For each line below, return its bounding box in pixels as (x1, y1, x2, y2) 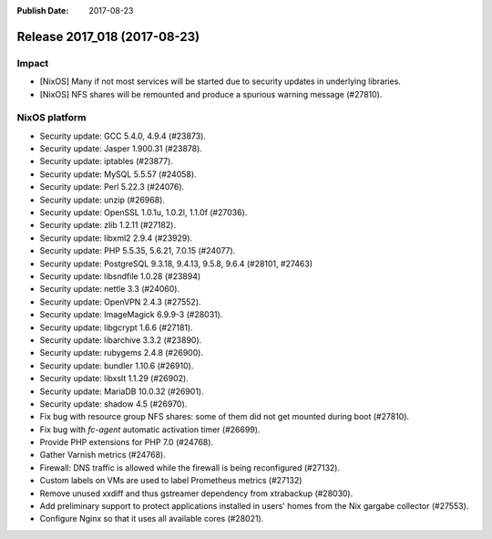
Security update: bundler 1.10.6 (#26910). (39, 360, 194, 371)
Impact (16, 57, 49, 69)
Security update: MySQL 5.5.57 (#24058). (39, 169, 197, 180)
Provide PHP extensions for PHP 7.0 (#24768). (39, 437, 214, 448)
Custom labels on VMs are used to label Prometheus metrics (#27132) (39, 475, 302, 486)
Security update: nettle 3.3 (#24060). (39, 284, 180, 295)
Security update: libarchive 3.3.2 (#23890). (39, 334, 202, 346)
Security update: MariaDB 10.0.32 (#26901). (39, 386, 204, 397)
